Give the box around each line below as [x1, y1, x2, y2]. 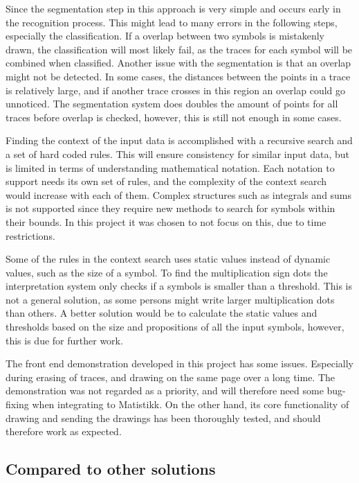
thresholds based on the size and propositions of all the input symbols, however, [6, 319, 344, 334]
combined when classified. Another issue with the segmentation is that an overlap [6, 55, 351, 70]
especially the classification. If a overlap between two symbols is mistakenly [6, 28, 324, 43]
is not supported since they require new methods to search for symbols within [6, 201, 335, 216]
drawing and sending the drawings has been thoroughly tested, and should [6, 410, 321, 425]
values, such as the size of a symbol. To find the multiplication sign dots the [6, 265, 328, 279]
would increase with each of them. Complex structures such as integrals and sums [6, 187, 352, 202]
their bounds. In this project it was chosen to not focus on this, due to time [6, 214, 326, 229]
